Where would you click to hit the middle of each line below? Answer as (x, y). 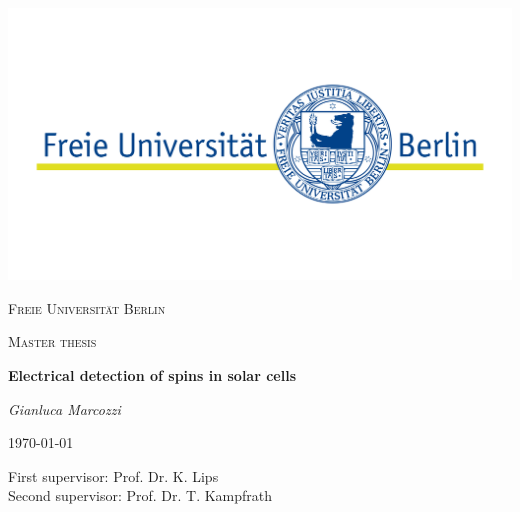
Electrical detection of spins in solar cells (152, 374)
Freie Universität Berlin (87, 307)
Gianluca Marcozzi (64, 408)
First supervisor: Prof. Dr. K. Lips (113, 475)
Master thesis (52, 341)
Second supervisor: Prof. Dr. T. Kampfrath (140, 495)
